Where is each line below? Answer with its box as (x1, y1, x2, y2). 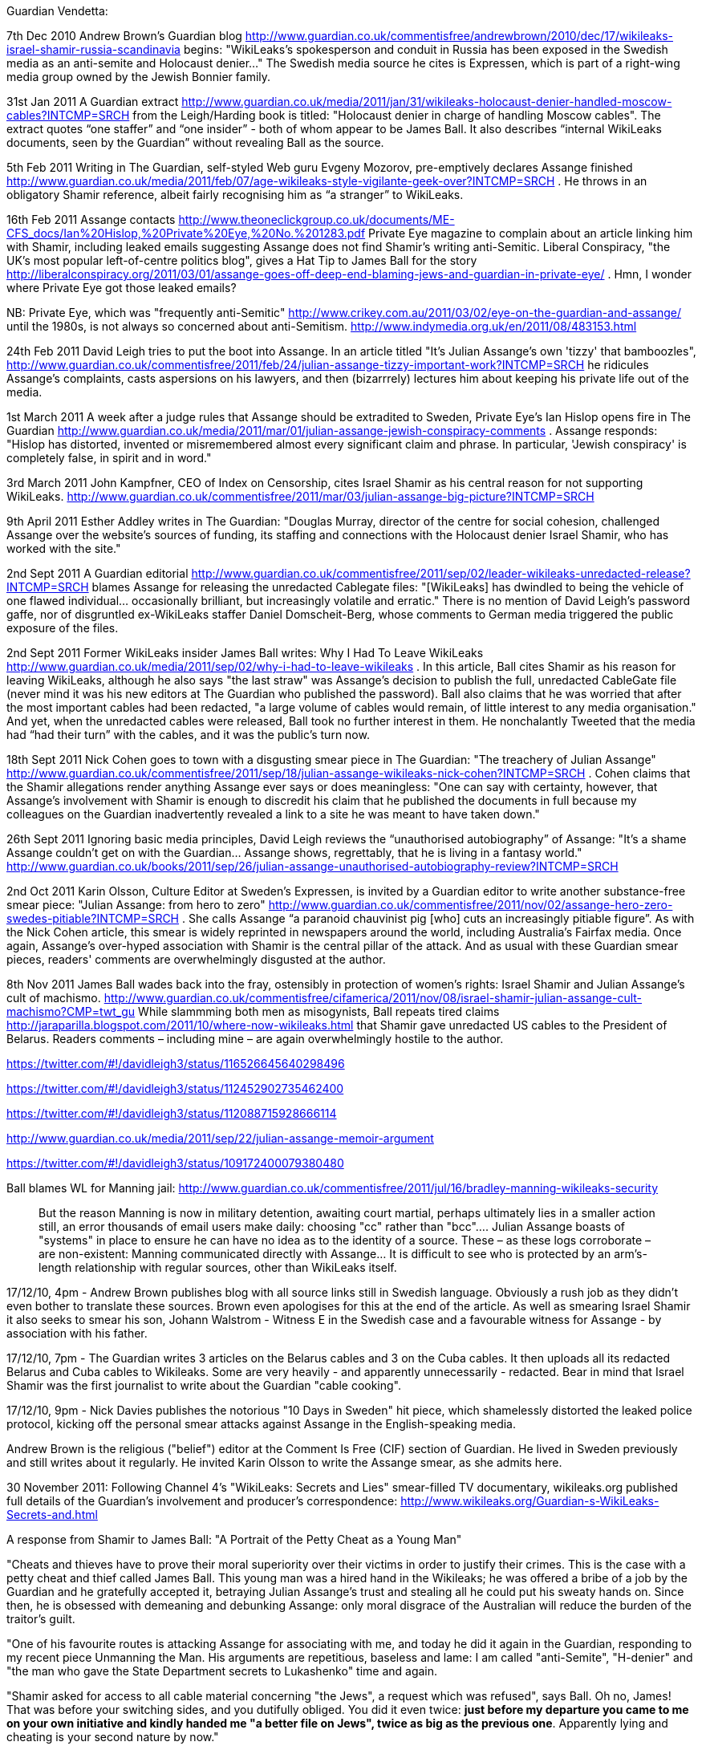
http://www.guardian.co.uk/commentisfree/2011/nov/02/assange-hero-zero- (268, 898, 673, 912)
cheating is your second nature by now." (6, 1730, 219, 1744)
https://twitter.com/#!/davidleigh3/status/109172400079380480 (6, 1156, 344, 1170)
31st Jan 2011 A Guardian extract (6, 95, 179, 108)
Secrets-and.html (6, 1508, 98, 1521)
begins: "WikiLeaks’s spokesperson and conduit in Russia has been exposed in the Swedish (183, 43, 668, 56)
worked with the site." (6, 542, 121, 555)
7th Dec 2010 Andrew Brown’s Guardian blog (6, 29, 242, 43)
